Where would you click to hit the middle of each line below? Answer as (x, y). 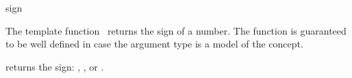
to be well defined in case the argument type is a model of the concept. (154, 44)
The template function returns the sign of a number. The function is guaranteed (176, 30)
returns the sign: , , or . (55, 66)
